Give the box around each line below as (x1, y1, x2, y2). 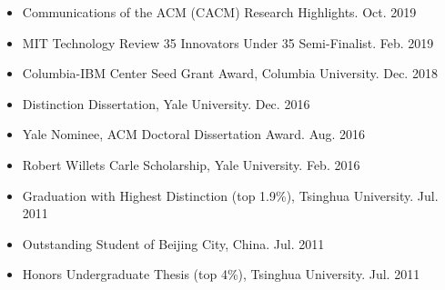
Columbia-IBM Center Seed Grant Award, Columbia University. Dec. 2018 (22, 64, 438, 83)
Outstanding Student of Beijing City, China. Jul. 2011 (22, 234, 325, 253)
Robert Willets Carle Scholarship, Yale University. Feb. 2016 (22, 155, 360, 174)
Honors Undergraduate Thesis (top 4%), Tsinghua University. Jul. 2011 (22, 265, 420, 284)
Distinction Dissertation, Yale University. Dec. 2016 (22, 94, 310, 113)
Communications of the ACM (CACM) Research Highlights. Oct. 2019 (22, 3, 417, 21)
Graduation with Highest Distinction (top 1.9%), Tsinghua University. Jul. (22, 185, 439, 205)
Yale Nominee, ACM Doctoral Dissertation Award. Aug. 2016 (22, 125, 366, 144)
